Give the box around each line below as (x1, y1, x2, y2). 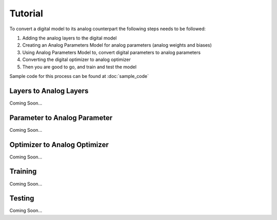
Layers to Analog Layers (9, 86, 89, 95)
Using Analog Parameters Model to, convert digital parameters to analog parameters (22, 49, 201, 55)
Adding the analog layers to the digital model (22, 35, 117, 41)
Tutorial (9, 8, 44, 19)
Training (9, 167, 37, 176)
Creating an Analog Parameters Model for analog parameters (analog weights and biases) (22, 42, 212, 48)
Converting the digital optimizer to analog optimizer (22, 56, 131, 63)
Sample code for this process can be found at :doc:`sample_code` (9, 73, 149, 79)
